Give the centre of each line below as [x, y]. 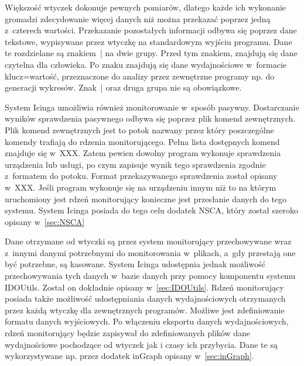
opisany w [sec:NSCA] [45, 221]
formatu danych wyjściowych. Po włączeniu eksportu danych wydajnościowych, [147, 321]
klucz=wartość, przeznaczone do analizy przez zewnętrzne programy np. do [140, 76]
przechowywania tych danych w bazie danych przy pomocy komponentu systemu [150, 276]
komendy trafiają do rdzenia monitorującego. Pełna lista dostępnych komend [142, 141]
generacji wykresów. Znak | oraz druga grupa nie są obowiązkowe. [123, 87]
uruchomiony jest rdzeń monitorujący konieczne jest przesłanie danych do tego [146, 198]
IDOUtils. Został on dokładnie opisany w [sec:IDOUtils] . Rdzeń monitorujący [144, 287]
